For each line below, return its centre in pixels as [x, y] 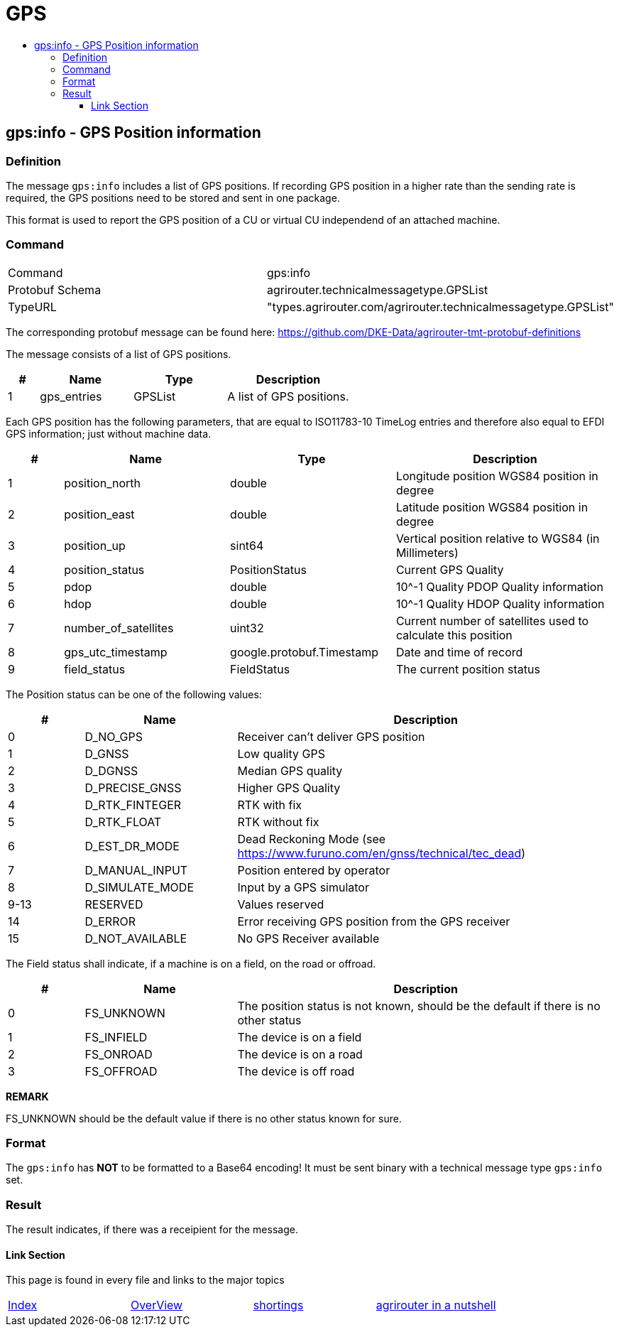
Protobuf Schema [55, 289]
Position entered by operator [314, 870]
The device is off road [296, 1071]
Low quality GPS [281, 753]
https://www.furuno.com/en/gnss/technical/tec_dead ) [382, 853]
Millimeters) [427, 552]
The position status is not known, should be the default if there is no [419, 1006]
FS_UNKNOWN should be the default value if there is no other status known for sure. [204, 1118]
